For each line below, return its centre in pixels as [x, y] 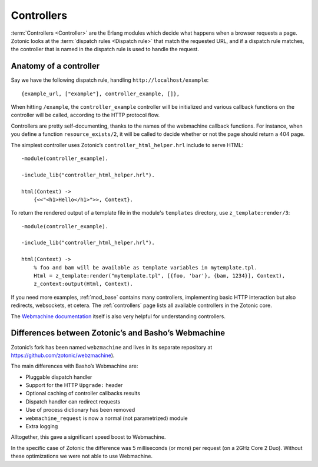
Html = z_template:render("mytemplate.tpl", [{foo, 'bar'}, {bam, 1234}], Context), [159, 276]
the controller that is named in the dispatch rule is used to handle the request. [105, 49]
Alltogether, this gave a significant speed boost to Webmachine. [88, 437]
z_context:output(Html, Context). [83, 284]
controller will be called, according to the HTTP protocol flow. [85, 115]
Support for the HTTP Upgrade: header [74, 385]
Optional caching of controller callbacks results [83, 393]
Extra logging [42, 426]
